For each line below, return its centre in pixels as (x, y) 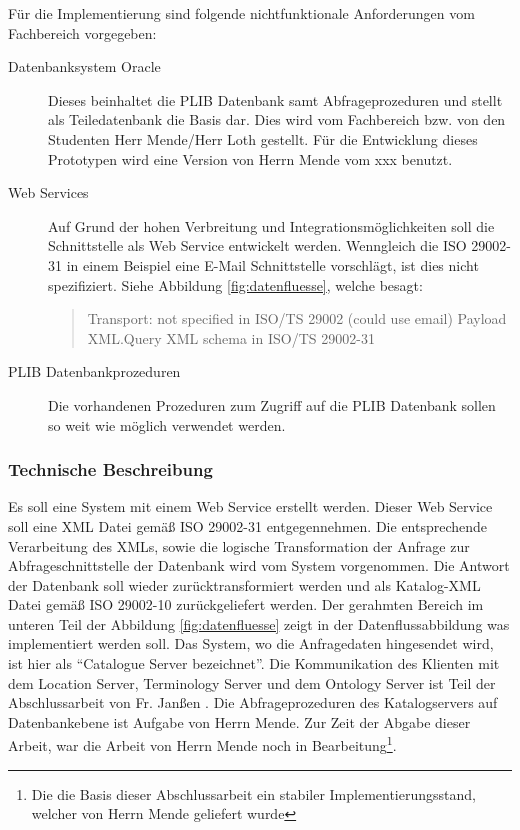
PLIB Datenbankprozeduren (94, 371)
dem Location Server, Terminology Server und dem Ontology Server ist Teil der (252, 682)
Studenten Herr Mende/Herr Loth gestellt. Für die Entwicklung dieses (263, 138)
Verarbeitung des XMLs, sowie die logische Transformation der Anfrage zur (239, 545)
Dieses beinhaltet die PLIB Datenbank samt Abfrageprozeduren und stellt (275, 99)
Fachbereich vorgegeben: (82, 32)
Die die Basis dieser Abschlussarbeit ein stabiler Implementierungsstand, (253, 793)
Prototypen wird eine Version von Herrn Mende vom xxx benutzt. (250, 158)
